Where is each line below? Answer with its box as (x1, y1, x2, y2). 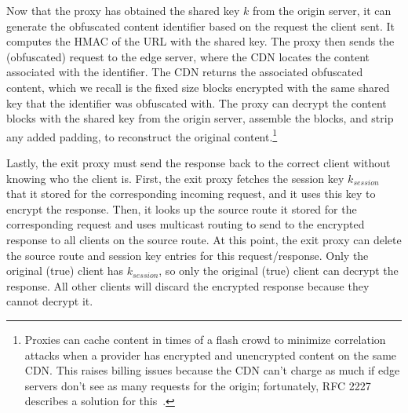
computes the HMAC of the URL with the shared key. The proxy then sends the (6, 33, 395, 49)
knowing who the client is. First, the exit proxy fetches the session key (6, 170, 344, 186)
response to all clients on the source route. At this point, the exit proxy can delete (6, 231, 402, 247)
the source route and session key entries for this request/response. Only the (6, 247, 369, 263)
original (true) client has (6, 262, 124, 279)
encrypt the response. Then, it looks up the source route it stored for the (6, 200, 357, 217)
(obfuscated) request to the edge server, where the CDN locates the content (6, 48, 370, 64)
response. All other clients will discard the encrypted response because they (6, 277, 370, 294)
